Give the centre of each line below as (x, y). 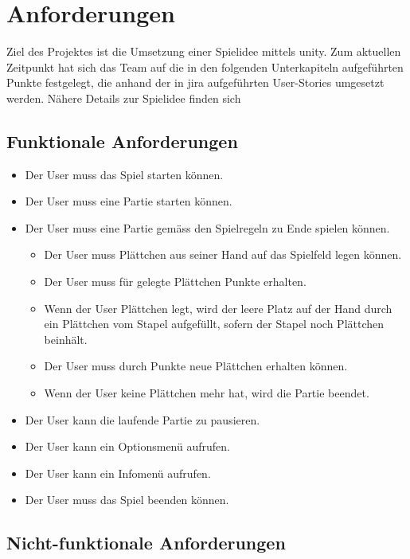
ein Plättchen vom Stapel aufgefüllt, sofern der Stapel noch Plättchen (214, 324)
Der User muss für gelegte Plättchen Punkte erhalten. (175, 281)
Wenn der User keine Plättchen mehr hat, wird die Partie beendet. (207, 393)
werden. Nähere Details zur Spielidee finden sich (124, 98)
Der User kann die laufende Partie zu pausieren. (143, 419)
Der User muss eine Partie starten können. (129, 201)
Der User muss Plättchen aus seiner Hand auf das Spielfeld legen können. (223, 254)
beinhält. (66, 339)
